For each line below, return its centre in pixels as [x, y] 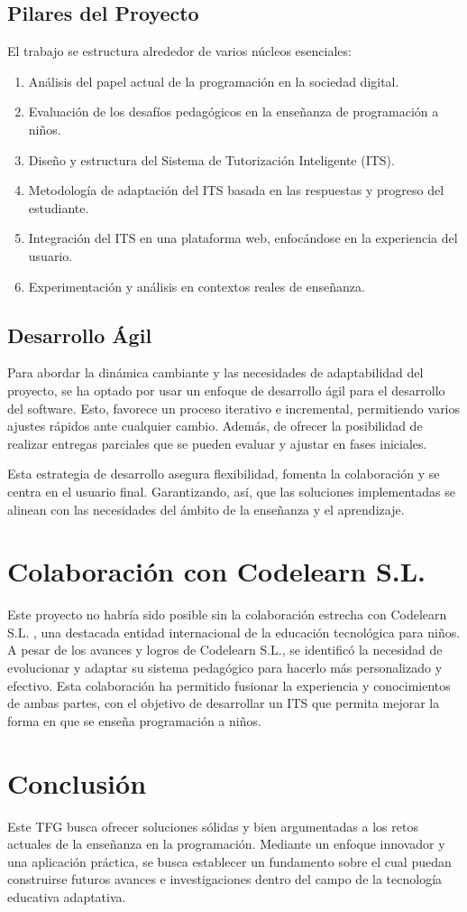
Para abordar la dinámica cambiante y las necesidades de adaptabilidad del [215, 372]
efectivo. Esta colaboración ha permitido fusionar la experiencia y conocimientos [229, 685]
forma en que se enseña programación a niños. [134, 720]
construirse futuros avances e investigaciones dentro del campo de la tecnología [225, 879]
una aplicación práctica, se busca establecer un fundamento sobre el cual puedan [229, 861]
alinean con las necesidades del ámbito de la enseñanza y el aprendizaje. [206, 509]
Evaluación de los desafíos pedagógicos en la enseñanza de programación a [233, 112]
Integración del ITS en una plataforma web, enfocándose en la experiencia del [243, 238]
